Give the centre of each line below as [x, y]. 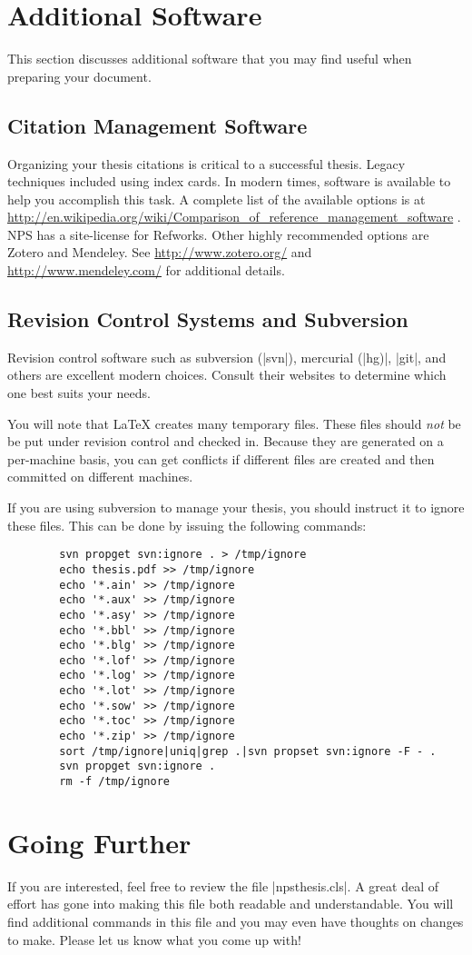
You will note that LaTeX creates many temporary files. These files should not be [234, 423]
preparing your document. [79, 76]
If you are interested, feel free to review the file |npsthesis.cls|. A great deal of [223, 885]
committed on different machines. [100, 477]
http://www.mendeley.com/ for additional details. [146, 270]
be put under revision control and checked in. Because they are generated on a [226, 441]
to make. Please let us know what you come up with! [154, 939]
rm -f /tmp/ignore [114, 782]
